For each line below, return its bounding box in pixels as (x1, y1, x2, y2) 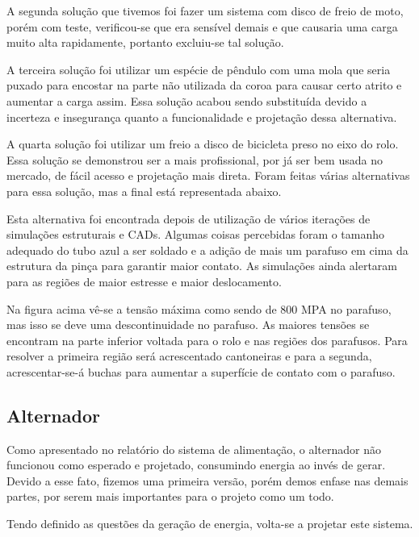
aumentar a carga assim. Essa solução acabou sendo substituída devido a (6, 92, 367, 109)
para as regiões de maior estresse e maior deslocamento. (6, 273, 282, 289)
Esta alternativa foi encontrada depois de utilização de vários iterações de (6, 210, 371, 227)
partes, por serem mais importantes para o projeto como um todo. (6, 488, 334, 505)
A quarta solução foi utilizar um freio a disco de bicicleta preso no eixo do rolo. (6, 135, 399, 152)
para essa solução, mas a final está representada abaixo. (6, 182, 282, 199)
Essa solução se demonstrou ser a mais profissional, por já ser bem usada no (6, 151, 383, 168)
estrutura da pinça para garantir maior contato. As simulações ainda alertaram (6, 257, 398, 274)
